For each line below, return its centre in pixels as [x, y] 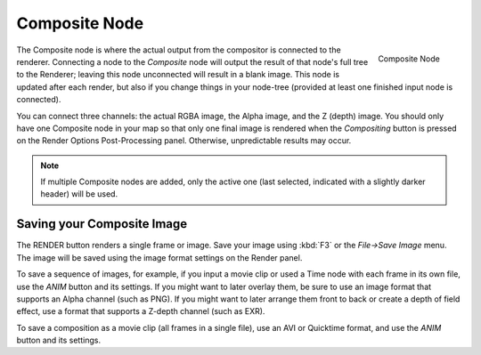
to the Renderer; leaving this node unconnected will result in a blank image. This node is [178, 75]
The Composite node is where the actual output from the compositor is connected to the [179, 50]
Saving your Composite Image [102, 224]
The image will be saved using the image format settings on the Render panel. [159, 257]
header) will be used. [79, 194]
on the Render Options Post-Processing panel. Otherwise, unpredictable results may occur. [184, 141]
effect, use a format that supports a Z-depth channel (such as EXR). [141, 311]
